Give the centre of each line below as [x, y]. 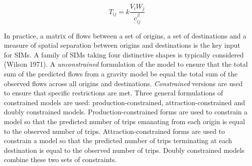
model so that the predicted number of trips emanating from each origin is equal [125, 121]
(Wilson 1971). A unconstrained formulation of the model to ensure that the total [126, 64]
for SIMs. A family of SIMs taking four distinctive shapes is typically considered [124, 54]
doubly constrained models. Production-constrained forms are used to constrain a [126, 112]
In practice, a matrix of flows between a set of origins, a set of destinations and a [125, 35]
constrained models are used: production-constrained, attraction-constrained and [125, 102]
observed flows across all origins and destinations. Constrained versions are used [123, 83]
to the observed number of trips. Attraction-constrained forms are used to [115, 131]
